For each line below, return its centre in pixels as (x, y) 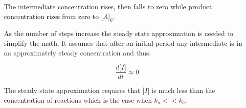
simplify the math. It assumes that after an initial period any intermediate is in (123, 43)
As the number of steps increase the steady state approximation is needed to (119, 33)
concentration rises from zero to (51, 16)
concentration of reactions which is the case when (78, 99)
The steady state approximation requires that (72, 90)
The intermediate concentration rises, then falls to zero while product (108, 6)
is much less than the (183, 90)
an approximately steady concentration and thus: (78, 52)
